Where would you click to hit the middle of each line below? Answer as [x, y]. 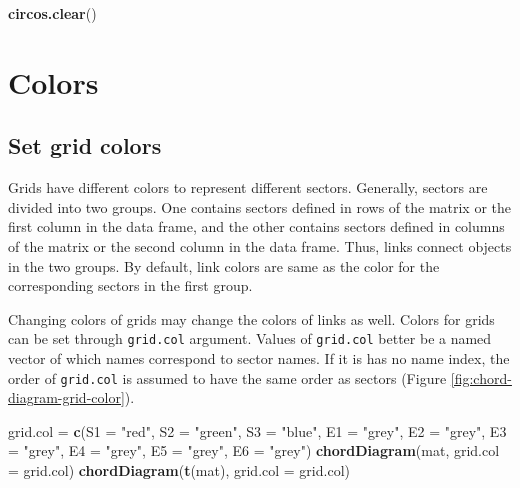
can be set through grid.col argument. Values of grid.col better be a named [250, 338]
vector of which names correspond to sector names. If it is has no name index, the [259, 357]
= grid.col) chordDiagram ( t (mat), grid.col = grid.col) [179, 470]
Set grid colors [85, 145]
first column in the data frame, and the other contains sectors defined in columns [256, 226]
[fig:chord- [481, 377]
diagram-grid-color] [66, 397]
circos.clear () [52, 13]
